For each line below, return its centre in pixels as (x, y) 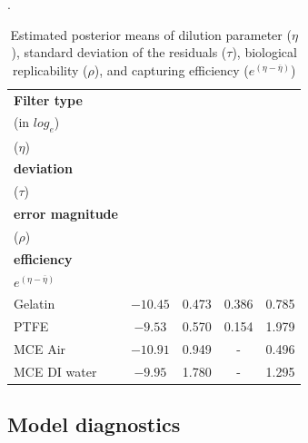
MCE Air (40, 349)
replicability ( (50, 69)
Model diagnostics (94, 424)
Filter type (48, 99)
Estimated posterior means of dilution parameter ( (151, 34)
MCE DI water (55, 371)
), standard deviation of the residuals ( (119, 52)
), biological (264, 52)
